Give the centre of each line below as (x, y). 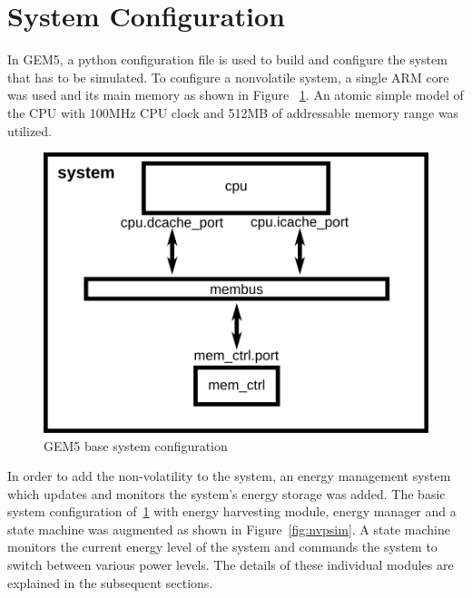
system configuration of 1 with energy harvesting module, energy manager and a (232, 511)
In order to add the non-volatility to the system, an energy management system (229, 476)
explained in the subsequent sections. (110, 582)
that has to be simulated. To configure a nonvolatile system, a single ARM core (228, 77)
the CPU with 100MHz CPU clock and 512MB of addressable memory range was (233, 112)
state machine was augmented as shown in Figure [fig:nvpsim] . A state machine (229, 529)
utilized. (30, 130)
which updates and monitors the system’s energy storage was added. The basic (226, 493)
